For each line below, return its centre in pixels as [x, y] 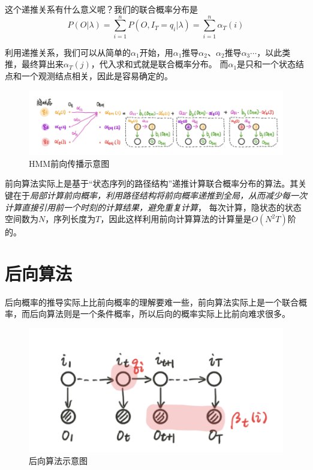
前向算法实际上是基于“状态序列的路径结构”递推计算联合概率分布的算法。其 [152, 183]
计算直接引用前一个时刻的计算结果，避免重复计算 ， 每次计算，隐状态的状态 [153, 207]
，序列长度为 [70, 219]
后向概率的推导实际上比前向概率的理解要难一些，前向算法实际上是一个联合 [152, 302]
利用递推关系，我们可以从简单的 [68, 52]
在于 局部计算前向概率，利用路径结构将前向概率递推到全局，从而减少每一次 [160, 195]
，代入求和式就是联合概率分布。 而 [159, 64]
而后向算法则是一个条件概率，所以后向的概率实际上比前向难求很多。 [156, 314]
